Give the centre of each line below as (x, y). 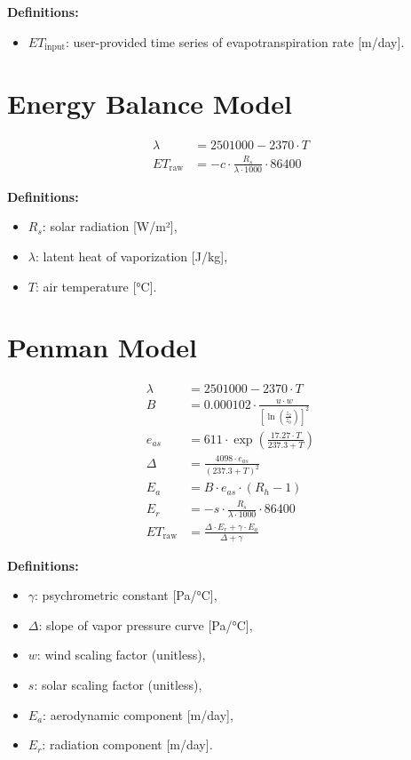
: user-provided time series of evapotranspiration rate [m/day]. (235, 41)
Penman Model (103, 347)
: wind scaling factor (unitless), (121, 655)
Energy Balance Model (150, 104)
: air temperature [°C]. (96, 286)
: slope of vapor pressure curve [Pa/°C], (146, 624)
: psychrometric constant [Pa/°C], (126, 595)
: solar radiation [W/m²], (110, 226)
